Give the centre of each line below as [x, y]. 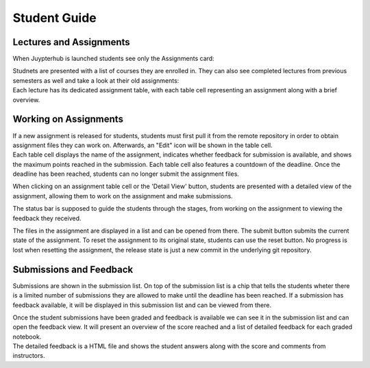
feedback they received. [47, 218]
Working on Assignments [68, 119]
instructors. [29, 356]
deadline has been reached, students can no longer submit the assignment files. [126, 174]
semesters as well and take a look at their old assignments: [96, 80]
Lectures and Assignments [71, 42]
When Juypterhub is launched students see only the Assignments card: [114, 59]
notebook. [27, 337]
